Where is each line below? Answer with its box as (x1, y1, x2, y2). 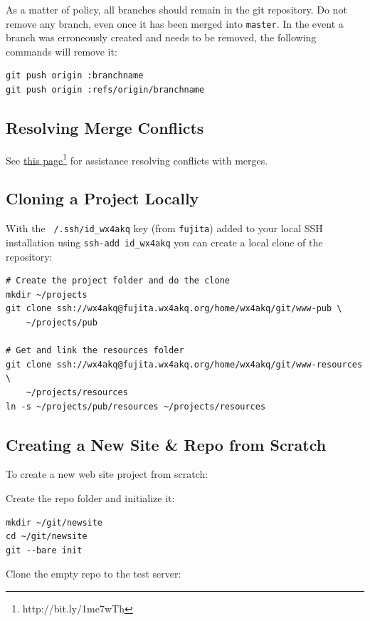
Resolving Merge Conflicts (6, 117, 204, 139)
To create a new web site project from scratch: (6, 466, 208, 481)
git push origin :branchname (6, 71, 144, 81)
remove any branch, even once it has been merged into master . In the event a (6, 16, 344, 31)
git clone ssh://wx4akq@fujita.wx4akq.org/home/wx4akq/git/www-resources (6, 359, 363, 370)
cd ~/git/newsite (6, 531, 88, 542)
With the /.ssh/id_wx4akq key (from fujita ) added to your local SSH (6, 221, 323, 236)
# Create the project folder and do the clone (6, 276, 230, 286)
